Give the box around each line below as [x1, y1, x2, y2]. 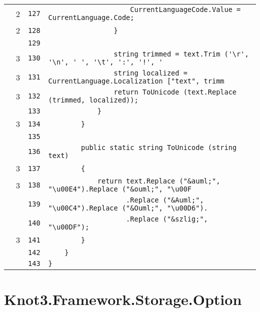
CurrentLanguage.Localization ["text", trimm [48, 77, 224, 85]
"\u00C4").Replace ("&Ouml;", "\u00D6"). [48, 204, 208, 212]
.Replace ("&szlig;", [126, 215, 208, 223]
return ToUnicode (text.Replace [113, 88, 237, 96]
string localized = [113, 69, 187, 77]
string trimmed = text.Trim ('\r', [113, 50, 249, 58]
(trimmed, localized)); [48, 96, 138, 104]
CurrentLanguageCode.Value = [130, 5, 241, 13]
